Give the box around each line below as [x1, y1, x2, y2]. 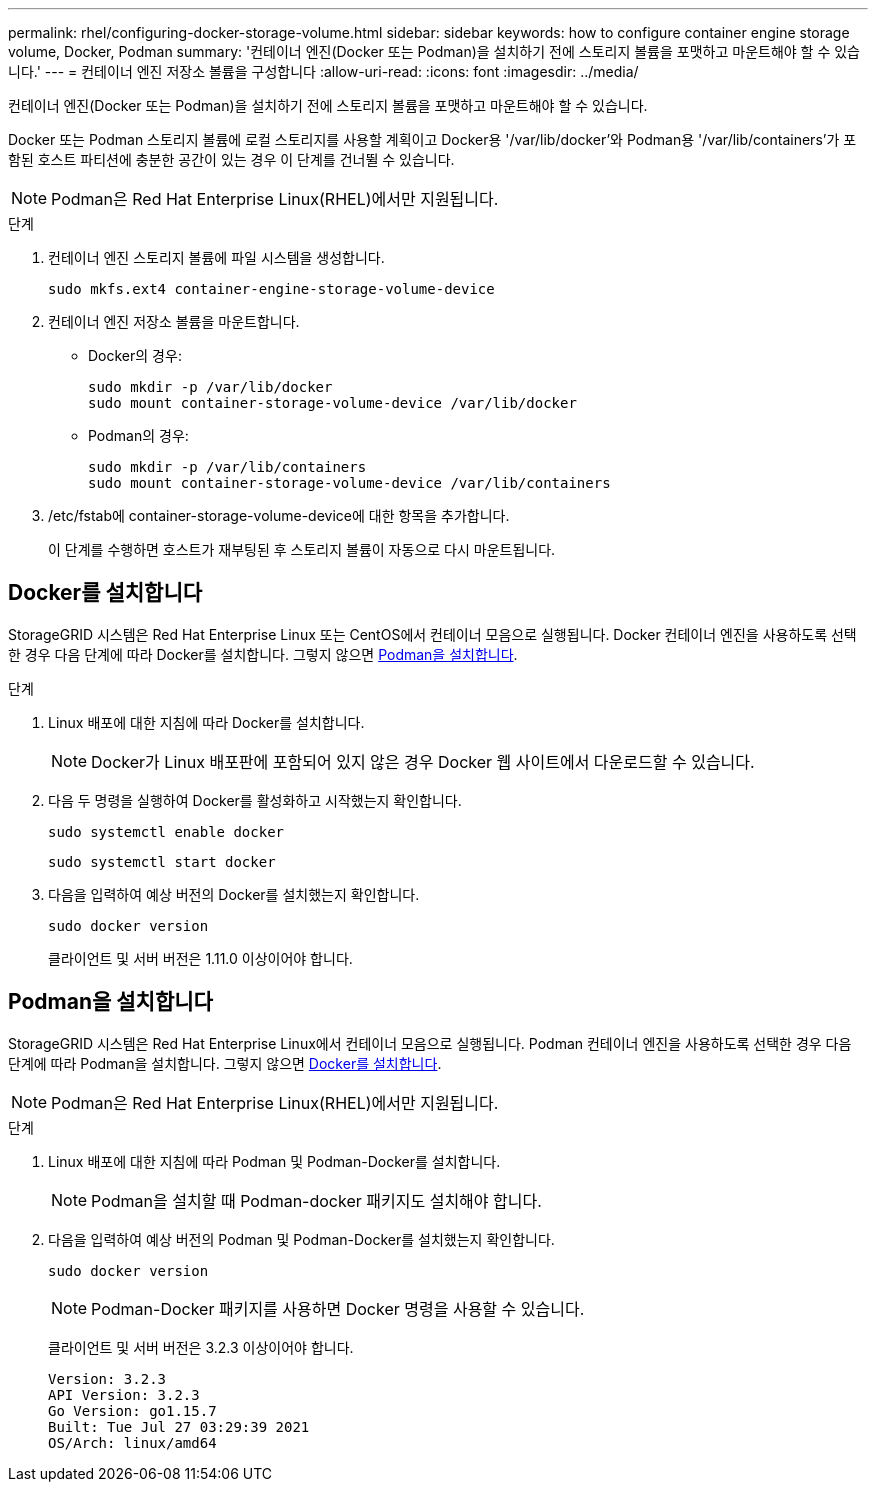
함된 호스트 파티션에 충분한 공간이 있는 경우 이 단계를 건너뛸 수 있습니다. [8, 151, 455, 168]
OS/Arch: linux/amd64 [48, 1434, 217, 1451]
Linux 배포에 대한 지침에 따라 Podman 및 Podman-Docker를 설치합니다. [48, 1152, 501, 1170]
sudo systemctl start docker [48, 853, 276, 870]
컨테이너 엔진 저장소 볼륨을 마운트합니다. [48, 313, 300, 330]
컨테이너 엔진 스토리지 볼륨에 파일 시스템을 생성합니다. [48, 249, 385, 266]
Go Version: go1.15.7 [48, 1402, 217, 1419]
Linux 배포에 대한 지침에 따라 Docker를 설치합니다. [48, 713, 365, 731]
